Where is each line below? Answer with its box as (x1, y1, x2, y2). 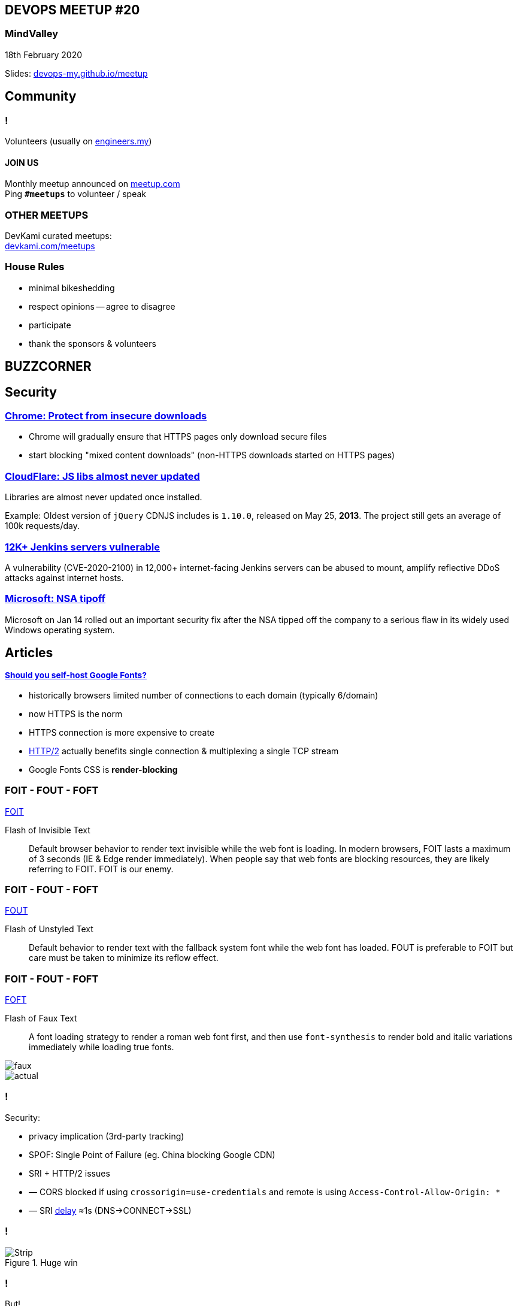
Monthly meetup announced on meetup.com (5, 179, 180, 189)
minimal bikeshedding (29, 282, 115, 293)
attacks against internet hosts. (5, 572, 124, 583)
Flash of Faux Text (5, 1013, 77, 1024)
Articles (5, 645, 53, 661)
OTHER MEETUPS (5, 208, 89, 221)
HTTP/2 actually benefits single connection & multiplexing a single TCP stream (29, 745, 339, 756)
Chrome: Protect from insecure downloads (5, 410, 207, 422)
